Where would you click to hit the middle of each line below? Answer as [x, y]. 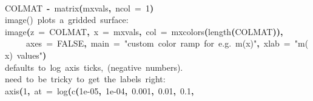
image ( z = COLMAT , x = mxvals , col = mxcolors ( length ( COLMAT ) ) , [144, 31]
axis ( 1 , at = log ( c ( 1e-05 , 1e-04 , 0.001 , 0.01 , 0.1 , [99, 90]
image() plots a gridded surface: [67, 20]
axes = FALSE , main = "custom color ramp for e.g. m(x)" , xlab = [158, 43]
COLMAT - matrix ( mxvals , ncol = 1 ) [79, 8]
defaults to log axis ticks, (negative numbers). [94, 67]
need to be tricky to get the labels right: [85, 79]
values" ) [32, 55]
